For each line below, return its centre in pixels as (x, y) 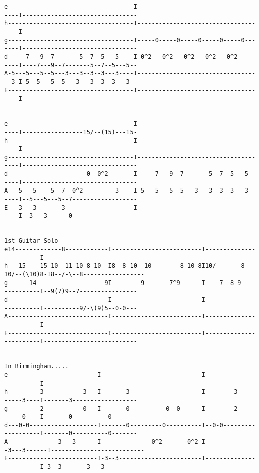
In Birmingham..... (36, 367)
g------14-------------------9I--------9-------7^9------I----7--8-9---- (130, 283)
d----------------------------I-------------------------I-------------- (130, 299)
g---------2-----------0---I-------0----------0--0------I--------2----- (130, 408)
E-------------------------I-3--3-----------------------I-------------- (130, 459)
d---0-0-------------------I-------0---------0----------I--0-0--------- (130, 425)
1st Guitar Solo (31, 241)
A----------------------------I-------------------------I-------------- (130, 316)
